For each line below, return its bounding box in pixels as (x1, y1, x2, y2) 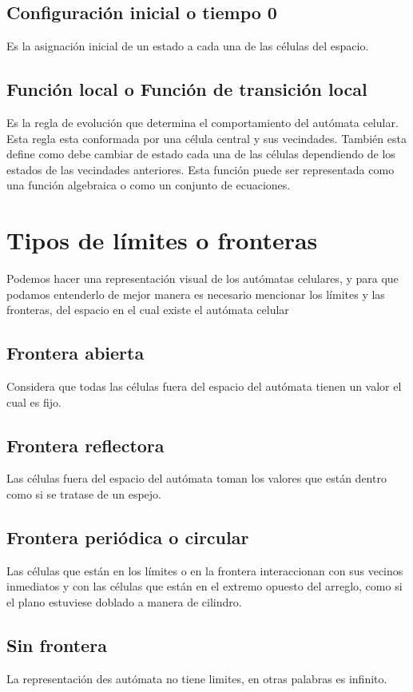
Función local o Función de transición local (6, 77, 367, 101)
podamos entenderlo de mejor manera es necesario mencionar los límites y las (6, 285, 385, 302)
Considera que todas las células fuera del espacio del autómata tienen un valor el (6, 378, 402, 395)
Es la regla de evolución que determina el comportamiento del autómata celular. (6, 114, 399, 130)
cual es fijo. (6, 393, 62, 410)
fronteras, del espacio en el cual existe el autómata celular (6, 301, 289, 318)
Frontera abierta (6, 340, 145, 365)
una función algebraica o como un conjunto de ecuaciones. (6, 177, 291, 193)
